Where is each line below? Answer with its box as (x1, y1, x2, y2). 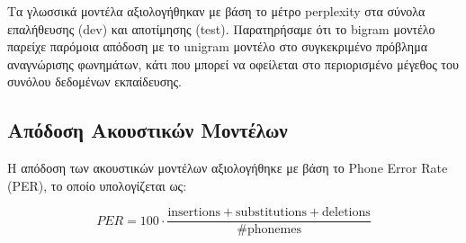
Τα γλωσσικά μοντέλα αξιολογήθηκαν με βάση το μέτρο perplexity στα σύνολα (7, 2, 426, 20)
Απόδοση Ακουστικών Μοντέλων (7, 116, 288, 144)
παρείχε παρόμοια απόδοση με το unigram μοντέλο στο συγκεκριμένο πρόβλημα (7, 37, 427, 56)
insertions (167, 206, 220, 220)
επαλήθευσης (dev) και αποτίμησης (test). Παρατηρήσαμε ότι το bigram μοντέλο (7, 19, 435, 38)
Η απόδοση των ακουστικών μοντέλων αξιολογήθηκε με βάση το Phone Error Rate (7, 158, 448, 177)
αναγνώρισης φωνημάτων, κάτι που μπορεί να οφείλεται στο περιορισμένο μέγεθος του (7, 54, 459, 73)
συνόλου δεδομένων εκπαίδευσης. (7, 72, 182, 91)
